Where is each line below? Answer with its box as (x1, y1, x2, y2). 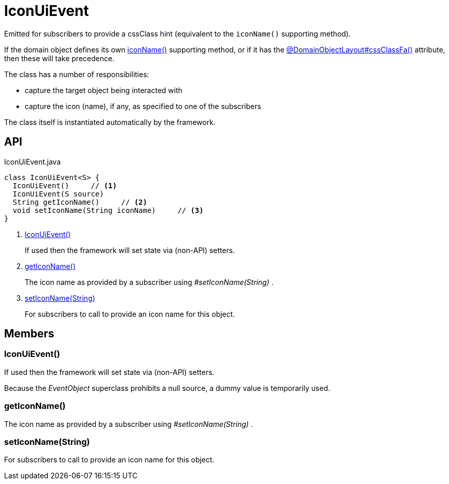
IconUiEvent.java (4, 157, 61, 166)
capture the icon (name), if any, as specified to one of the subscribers (25, 101, 261, 111)
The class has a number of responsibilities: (4, 69, 149, 79)
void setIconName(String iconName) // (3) (12, 206, 204, 214)
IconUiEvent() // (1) (12, 181, 117, 190)
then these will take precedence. (4, 53, 115, 63)
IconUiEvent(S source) (12, 189, 104, 198)
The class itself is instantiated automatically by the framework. (4, 117, 215, 127)
